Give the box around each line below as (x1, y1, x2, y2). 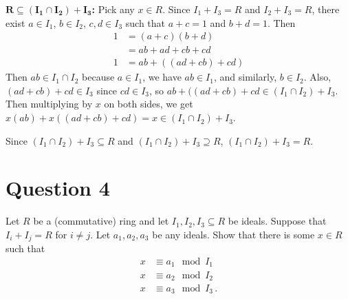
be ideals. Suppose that (228, 214, 327, 228)
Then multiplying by (6, 96, 93, 111)
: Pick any (91, 2, 135, 16)
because (82, 70, 115, 84)
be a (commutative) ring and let (33, 214, 169, 228)
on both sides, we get (104, 96, 193, 111)
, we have (142, 70, 182, 84)
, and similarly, (213, 70, 277, 84)
